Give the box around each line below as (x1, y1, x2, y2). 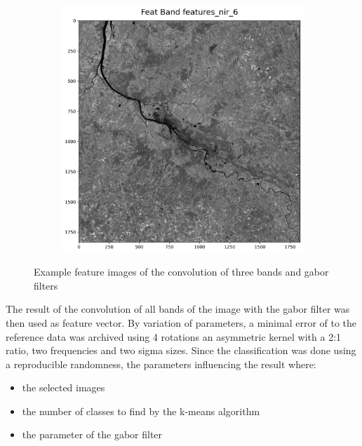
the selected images (22, 380, 105, 395)
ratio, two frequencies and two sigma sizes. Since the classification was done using (6, 343, 356, 358)
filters (34, 278, 58, 292)
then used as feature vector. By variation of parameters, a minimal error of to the (6, 315, 357, 330)
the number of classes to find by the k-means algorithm (22, 403, 260, 418)
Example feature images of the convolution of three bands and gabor (34, 264, 329, 279)
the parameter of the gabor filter (22, 427, 163, 442)
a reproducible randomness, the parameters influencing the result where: (6, 356, 316, 371)
